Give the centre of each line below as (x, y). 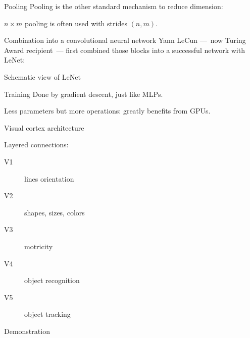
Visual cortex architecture (44, 127)
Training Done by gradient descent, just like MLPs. (84, 94)
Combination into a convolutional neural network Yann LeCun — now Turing (125, 40)
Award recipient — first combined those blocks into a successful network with (124, 50)
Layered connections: (36, 145)
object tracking (47, 314)
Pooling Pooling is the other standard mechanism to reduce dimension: (114, 6)
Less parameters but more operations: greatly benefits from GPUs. (107, 111)
